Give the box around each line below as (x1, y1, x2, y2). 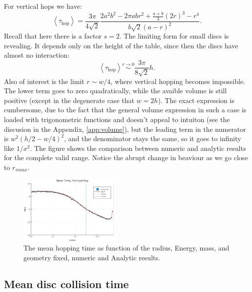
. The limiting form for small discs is (119, 31, 229, 41)
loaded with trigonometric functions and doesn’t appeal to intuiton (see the (4, 114, 230, 124)
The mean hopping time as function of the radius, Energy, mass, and (23, 243, 230, 253)
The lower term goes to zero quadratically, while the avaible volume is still (4, 85, 227, 96)
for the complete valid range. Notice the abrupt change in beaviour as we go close (4, 152, 248, 163)
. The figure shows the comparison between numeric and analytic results (30, 143, 246, 153)
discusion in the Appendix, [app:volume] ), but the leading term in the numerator (4, 124, 246, 134)
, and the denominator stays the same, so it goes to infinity (64, 133, 241, 144)
